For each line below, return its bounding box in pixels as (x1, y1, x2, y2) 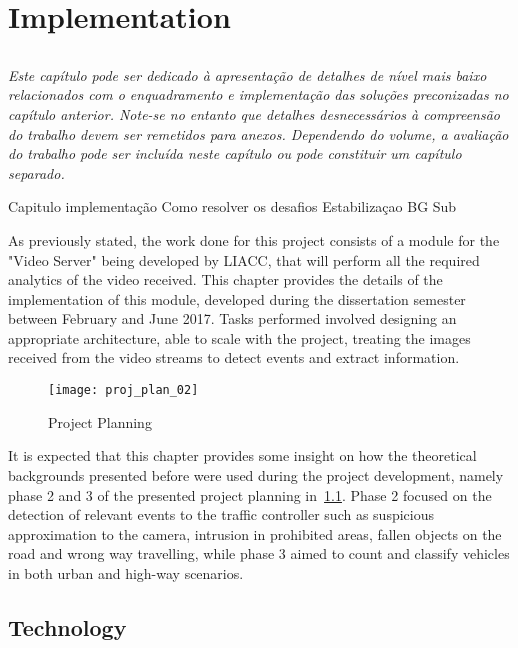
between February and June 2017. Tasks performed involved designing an (8, 308, 457, 329)
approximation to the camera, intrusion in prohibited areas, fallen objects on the (8, 523, 502, 544)
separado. (8, 162, 65, 183)
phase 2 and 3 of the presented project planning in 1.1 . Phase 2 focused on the (8, 484, 492, 505)
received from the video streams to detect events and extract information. (8, 347, 460, 368)
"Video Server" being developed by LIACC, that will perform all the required (8, 249, 480, 270)
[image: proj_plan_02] (48, 383, 199, 398)
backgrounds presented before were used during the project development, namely (8, 464, 504, 485)
